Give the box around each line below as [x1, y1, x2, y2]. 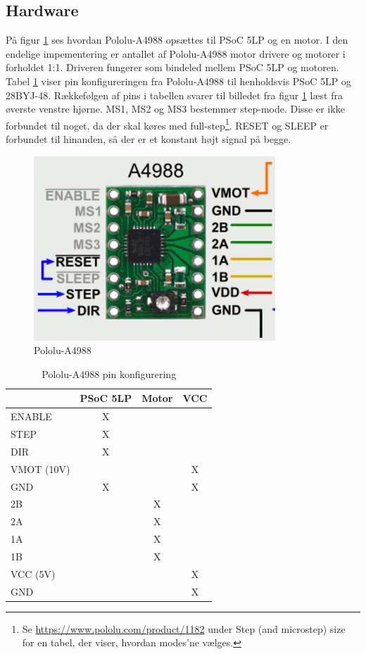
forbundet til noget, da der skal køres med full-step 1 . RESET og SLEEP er [6, 115, 329, 132]
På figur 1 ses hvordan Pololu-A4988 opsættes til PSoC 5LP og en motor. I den [6, 32, 348, 47]
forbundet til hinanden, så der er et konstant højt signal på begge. [6, 132, 291, 146]
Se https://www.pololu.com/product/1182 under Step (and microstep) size [22, 621, 346, 636]
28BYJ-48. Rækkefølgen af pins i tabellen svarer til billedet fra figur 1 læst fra [6, 87, 343, 102]
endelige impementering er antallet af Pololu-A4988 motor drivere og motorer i [6, 46, 346, 61]
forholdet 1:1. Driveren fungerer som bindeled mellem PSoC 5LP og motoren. [6, 60, 339, 75]
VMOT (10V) [11, 461, 70, 476]
